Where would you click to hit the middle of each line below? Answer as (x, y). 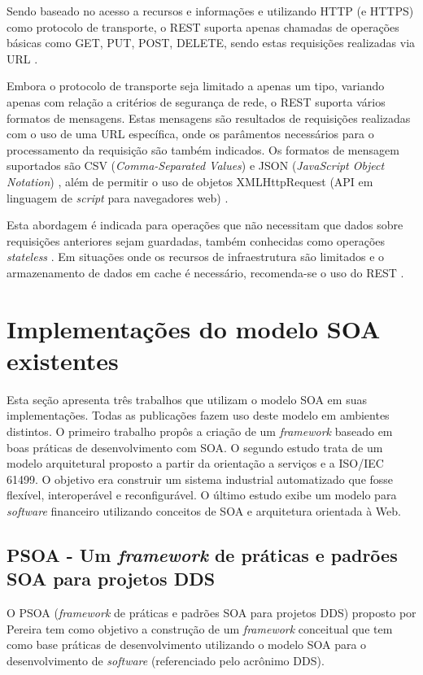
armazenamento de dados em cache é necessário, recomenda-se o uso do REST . (205, 272)
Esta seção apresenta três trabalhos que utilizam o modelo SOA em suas (187, 399)
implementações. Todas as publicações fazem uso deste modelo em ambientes (198, 415)
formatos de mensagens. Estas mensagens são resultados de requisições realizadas (209, 118)
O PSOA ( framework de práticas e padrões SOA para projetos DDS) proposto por (211, 613)
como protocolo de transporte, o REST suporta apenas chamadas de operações (203, 26)
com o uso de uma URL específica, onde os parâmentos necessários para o (190, 134)
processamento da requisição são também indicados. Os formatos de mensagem (203, 149)
